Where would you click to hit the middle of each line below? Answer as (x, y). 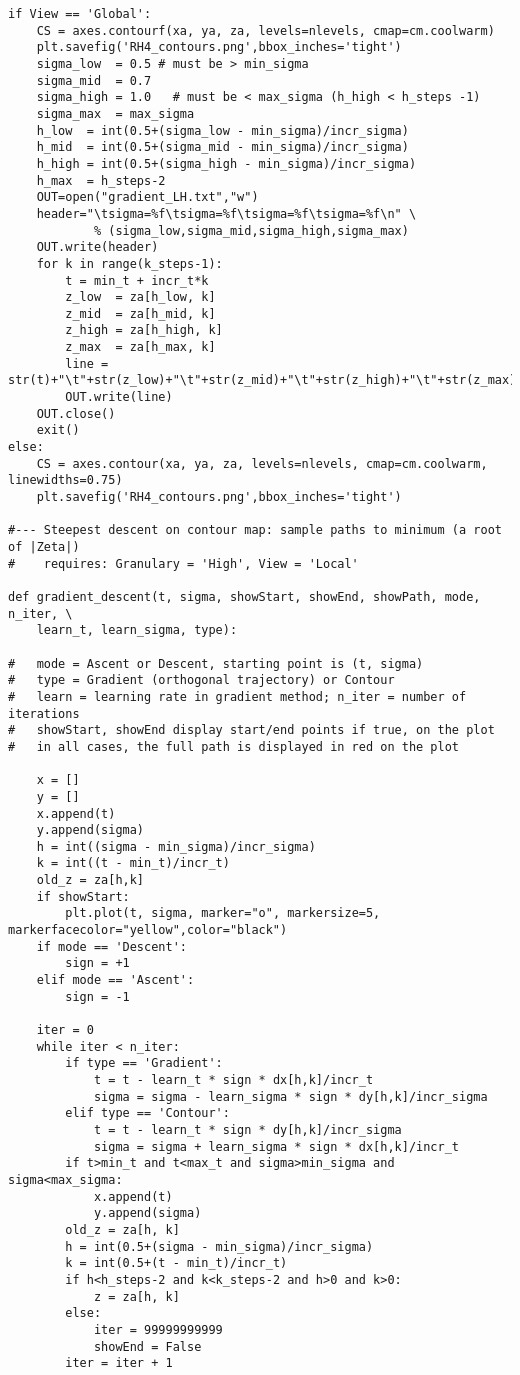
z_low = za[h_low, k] (140, 297)
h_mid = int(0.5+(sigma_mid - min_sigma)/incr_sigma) (222, 147)
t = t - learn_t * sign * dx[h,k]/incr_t (233, 1080)
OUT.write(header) (97, 247)
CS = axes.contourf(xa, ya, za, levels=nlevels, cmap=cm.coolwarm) (265, 30)
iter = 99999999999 (158, 1329)
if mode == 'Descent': (111, 946)
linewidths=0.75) (65, 480)
